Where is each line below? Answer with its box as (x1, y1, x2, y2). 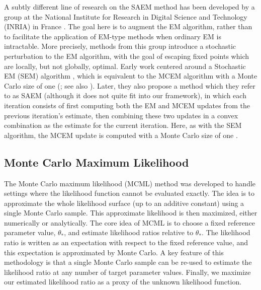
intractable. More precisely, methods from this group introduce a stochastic (4, 41, 236, 51)
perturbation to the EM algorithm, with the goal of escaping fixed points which (4, 50, 249, 61)
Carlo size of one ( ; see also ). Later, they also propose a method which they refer (4, 80, 255, 91)
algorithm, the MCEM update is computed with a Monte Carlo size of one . (4, 129, 238, 140)
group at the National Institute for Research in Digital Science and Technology (4, 11, 247, 22)
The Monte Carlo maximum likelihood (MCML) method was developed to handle (4, 178, 256, 188)
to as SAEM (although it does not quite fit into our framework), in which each (4, 90, 246, 101)
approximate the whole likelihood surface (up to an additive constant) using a (4, 197, 244, 208)
